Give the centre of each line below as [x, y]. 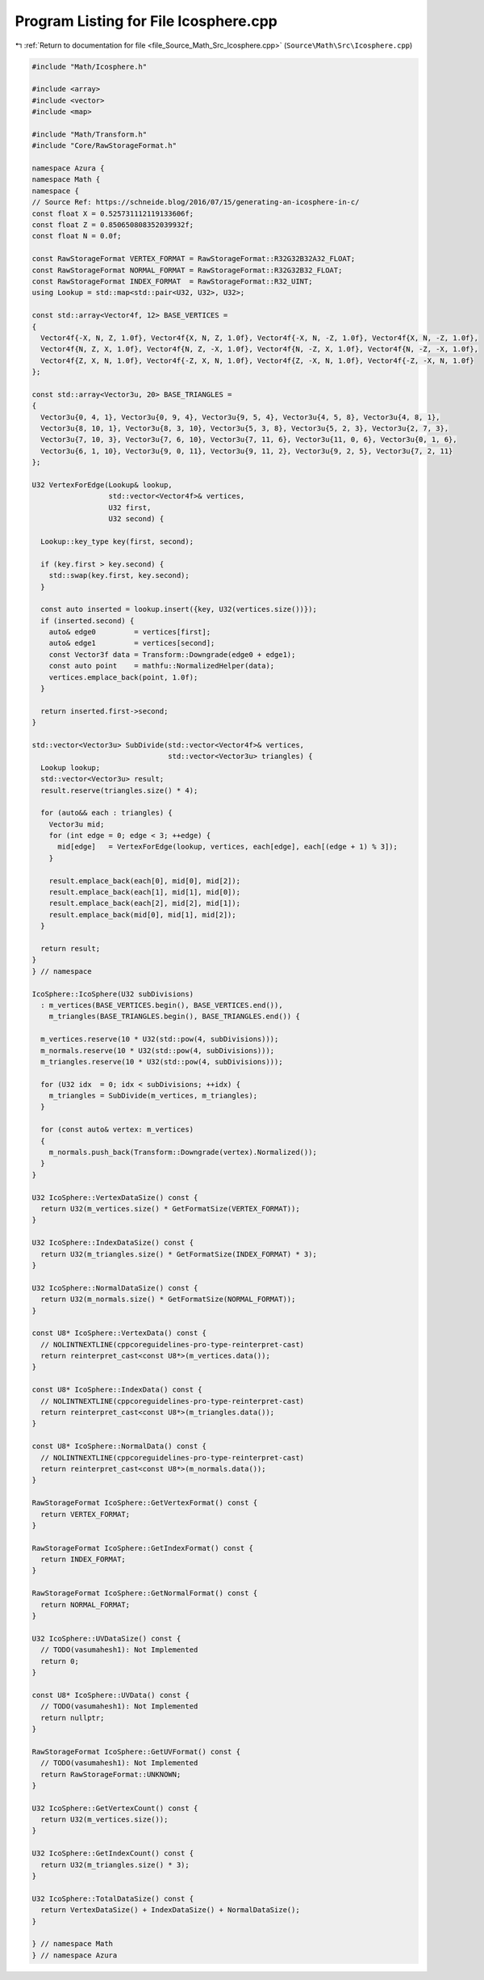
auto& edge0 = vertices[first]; [130, 632]
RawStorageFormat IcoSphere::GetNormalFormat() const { [145, 1593]
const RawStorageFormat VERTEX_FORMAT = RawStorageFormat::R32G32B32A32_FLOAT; [194, 259]
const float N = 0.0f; [77, 236]
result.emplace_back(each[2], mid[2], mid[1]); [145, 904]
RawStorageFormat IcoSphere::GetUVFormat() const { [136, 1751]
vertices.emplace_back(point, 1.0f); [123, 677]
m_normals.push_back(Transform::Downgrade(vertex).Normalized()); [183, 1152]
